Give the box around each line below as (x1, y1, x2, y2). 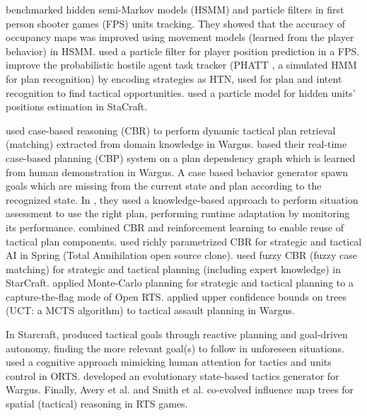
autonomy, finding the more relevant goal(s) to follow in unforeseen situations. (6, 340, 344, 355)
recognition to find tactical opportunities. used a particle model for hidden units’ (6, 85, 356, 100)
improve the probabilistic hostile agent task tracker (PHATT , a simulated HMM (6, 57, 357, 72)
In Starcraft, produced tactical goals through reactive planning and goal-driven (6, 327, 348, 342)
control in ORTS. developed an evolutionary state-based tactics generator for (6, 368, 339, 383)
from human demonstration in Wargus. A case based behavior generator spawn (6, 164, 349, 179)
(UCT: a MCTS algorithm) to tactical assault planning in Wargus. (6, 303, 295, 318)
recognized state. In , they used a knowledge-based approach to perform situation (6, 192, 359, 207)
